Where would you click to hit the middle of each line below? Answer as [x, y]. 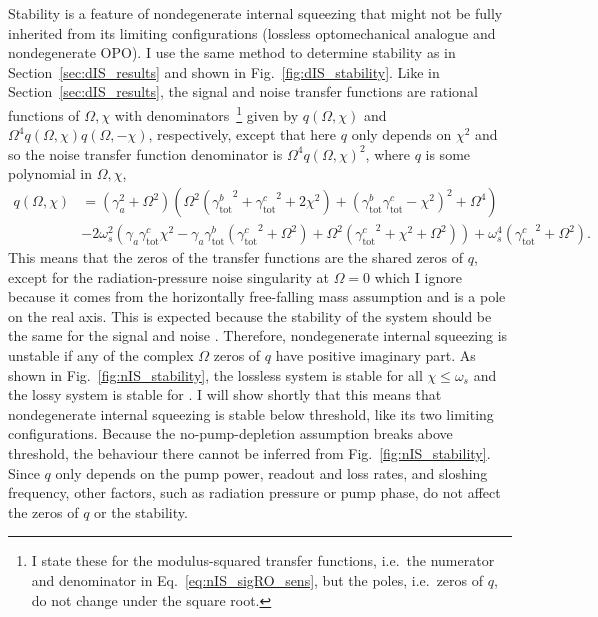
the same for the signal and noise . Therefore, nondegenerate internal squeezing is [258, 335]
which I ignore [418, 276]
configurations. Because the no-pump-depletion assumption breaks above [230, 433]
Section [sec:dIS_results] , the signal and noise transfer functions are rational [243, 91]
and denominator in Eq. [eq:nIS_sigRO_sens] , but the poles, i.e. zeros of [257, 579]
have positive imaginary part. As [375, 355]
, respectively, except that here [242, 134]
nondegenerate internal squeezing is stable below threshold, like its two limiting [251, 413]
